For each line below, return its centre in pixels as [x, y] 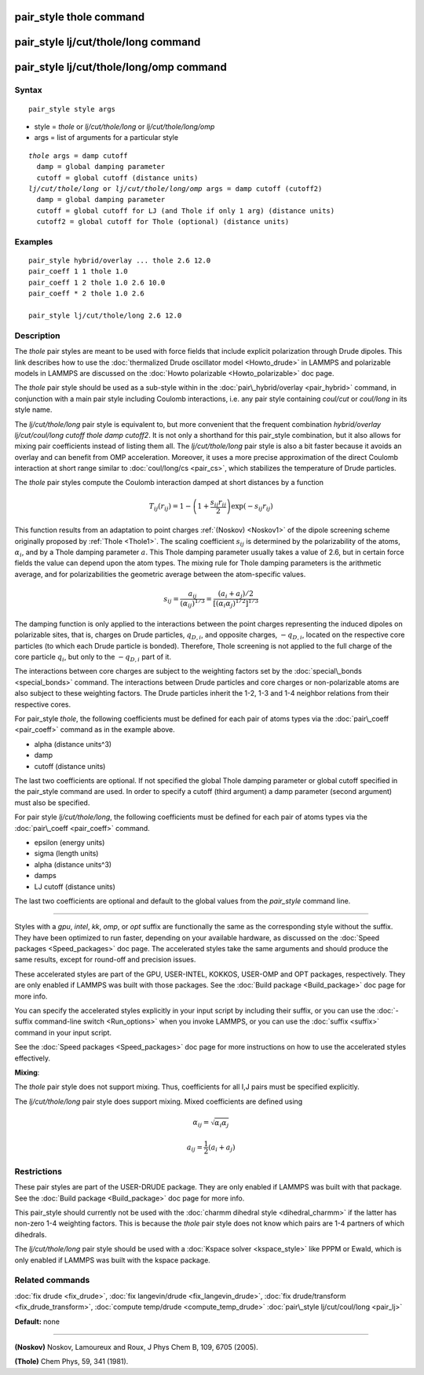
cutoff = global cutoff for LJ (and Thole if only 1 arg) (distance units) [186, 211]
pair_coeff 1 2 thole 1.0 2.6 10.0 [97, 282]
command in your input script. [63, 1032]
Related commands [52, 1280]
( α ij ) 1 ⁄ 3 [193, 603]
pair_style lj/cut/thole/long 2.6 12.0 [105, 316]
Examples [34, 241]
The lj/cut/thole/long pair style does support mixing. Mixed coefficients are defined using [159, 1101]
